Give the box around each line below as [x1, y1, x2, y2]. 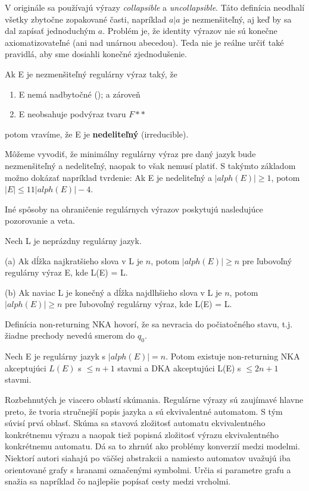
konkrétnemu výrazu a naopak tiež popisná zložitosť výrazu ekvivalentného [5, 428, 279, 440]
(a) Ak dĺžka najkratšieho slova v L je [5, 254, 143, 267]
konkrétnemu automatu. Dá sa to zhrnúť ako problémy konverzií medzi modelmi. [5, 440, 300, 452]
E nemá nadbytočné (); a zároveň [18, 87, 141, 100]
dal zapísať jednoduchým [5, 24, 96, 37]
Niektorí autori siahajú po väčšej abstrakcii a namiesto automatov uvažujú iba [5, 452, 291, 464]
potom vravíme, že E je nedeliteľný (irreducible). [5, 127, 189, 140]
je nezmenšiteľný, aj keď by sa [183, 12, 292, 25]
